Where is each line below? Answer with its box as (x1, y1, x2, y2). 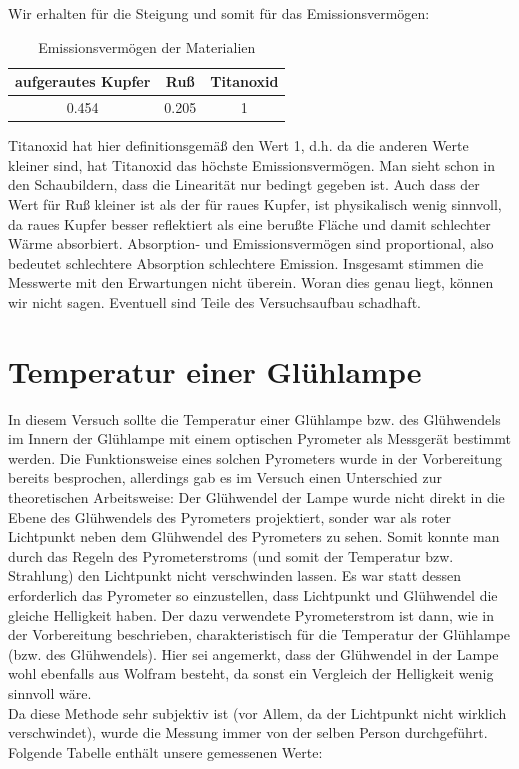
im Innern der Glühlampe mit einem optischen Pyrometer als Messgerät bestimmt (8, 428, 511, 449)
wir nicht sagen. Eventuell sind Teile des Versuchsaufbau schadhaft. (8, 291, 421, 312)
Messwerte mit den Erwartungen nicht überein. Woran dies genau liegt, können (8, 272, 494, 293)
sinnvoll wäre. (8, 682, 92, 703)
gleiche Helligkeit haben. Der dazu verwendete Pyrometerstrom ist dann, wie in (8, 604, 495, 625)
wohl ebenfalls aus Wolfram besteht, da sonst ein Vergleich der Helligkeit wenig (8, 663, 494, 684)
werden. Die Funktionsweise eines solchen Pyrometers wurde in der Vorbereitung (8, 447, 502, 468)
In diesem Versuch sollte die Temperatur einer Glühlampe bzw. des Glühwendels (8, 408, 501, 429)
